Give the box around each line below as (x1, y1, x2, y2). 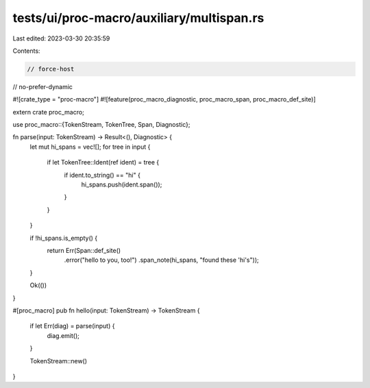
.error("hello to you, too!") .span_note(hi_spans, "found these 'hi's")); (64, 256, 260, 264)
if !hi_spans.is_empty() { (29, 234, 98, 242)
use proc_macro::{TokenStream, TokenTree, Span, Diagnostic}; (12, 121, 190, 129)
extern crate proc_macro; (12, 108, 85, 116)
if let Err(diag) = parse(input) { (29, 322, 115, 330)
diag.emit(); (47, 331, 80, 339)
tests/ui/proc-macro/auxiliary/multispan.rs (12, 10, 264, 25)
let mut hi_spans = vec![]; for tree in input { (29, 143, 151, 151)
